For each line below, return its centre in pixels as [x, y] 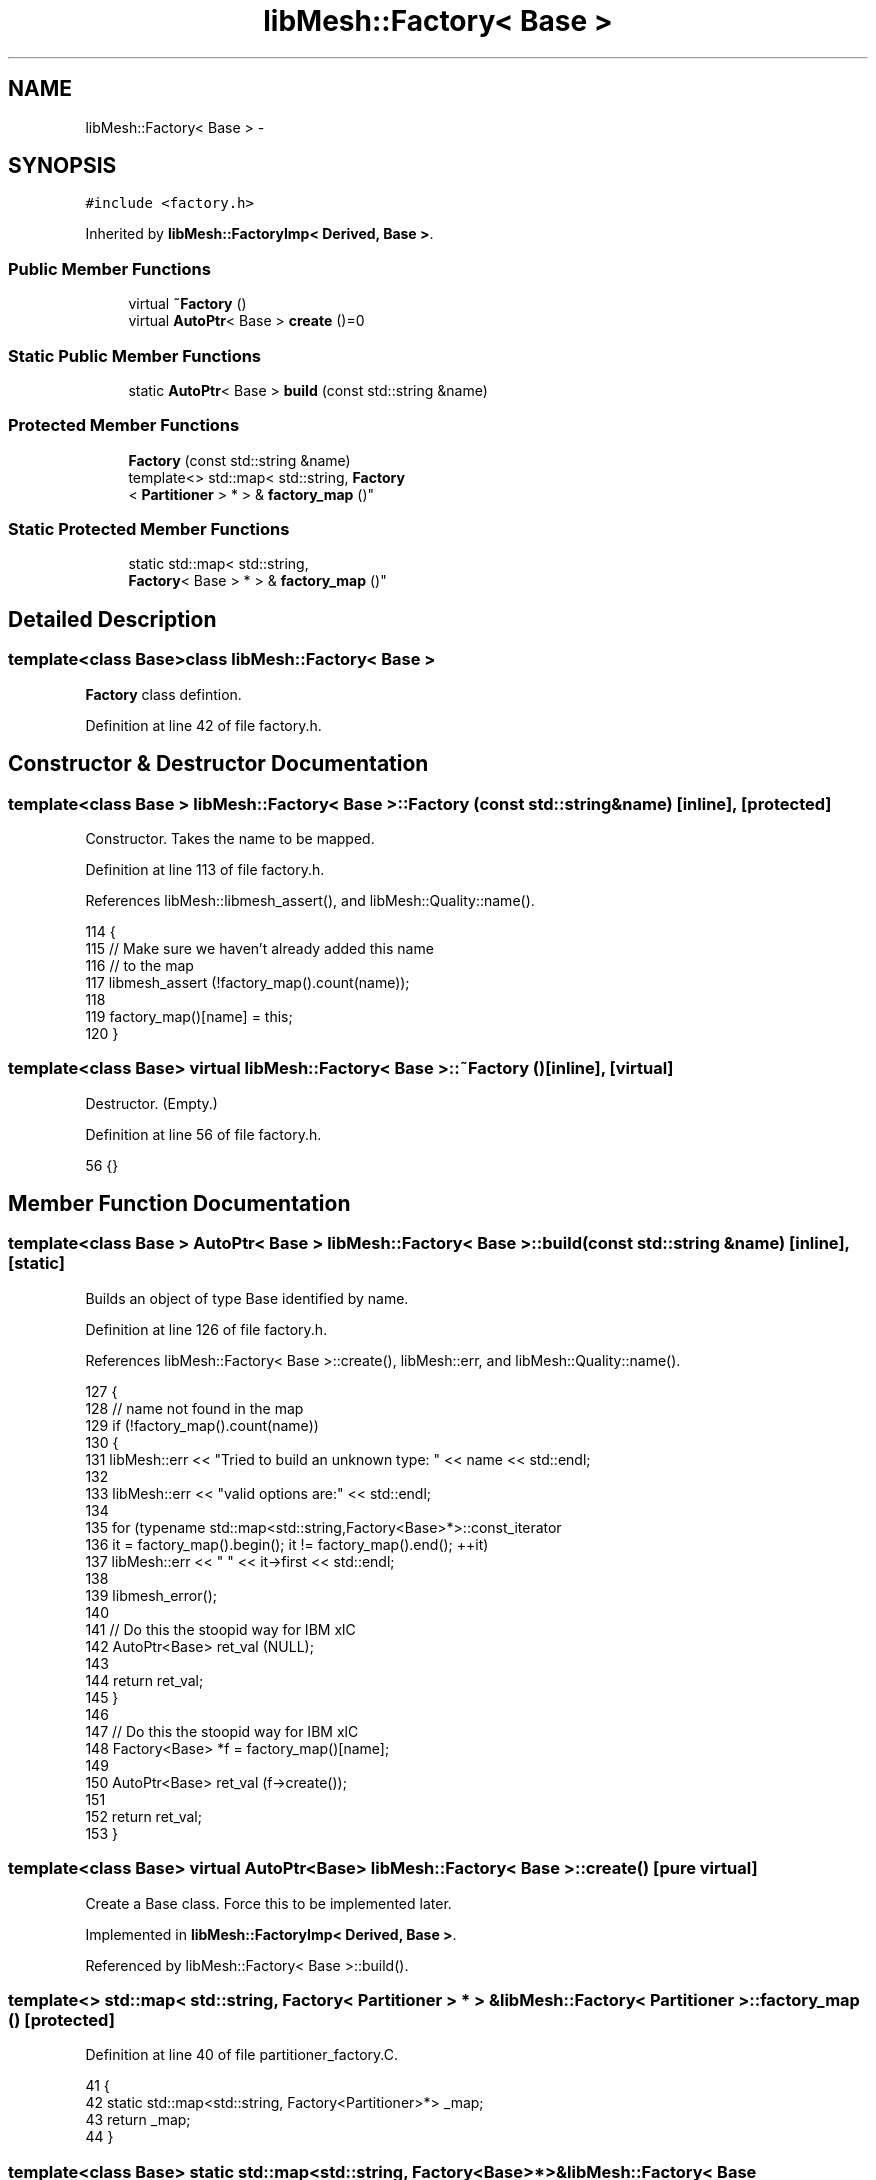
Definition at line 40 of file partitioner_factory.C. [241, 2055]
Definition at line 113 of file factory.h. [205, 869]
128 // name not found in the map [194, 1408]
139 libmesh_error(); [151, 1595]
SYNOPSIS [62, 166]
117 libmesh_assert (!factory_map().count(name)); [247, 982]
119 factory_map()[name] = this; [189, 1016]
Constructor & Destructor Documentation [218, 764]
